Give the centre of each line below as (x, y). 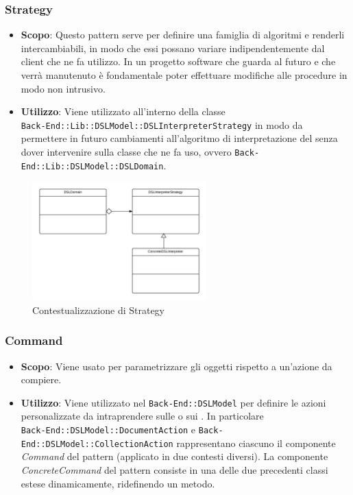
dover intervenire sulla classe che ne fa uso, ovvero (126, 152)
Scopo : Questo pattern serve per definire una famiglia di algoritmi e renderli (183, 35)
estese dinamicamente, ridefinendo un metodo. (118, 483)
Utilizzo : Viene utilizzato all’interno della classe (123, 111)
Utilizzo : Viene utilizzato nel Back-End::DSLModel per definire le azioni (173, 402)
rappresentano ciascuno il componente (256, 443)
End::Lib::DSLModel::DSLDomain (92, 166)
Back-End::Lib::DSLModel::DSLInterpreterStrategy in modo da (162, 124)
